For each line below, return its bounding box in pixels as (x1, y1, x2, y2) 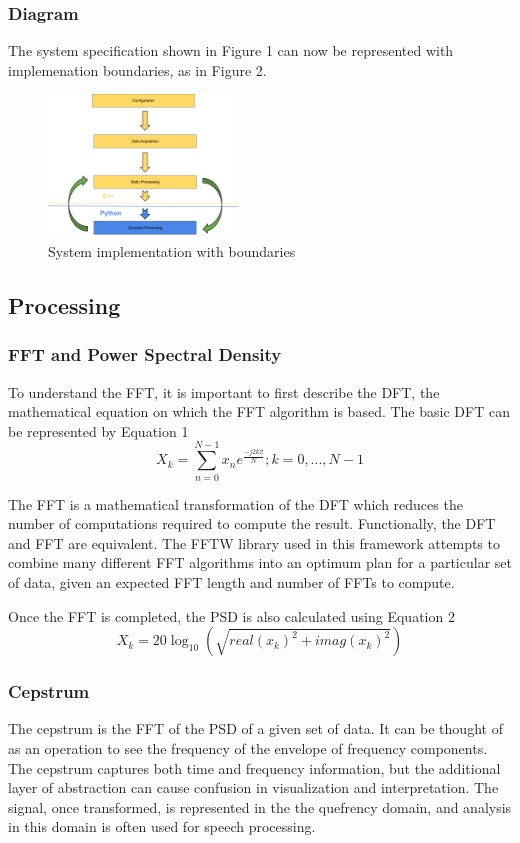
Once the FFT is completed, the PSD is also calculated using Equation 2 (8, 605, 455, 626)
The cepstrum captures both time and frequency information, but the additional (8, 757, 501, 778)
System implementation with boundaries (48, 241, 296, 262)
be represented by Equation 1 (8, 420, 189, 441)
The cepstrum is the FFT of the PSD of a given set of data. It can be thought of (8, 718, 503, 739)
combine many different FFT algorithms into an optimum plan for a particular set (8, 552, 512, 573)
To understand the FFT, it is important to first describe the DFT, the (8, 381, 440, 402)
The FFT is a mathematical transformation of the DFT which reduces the (8, 493, 463, 514)
